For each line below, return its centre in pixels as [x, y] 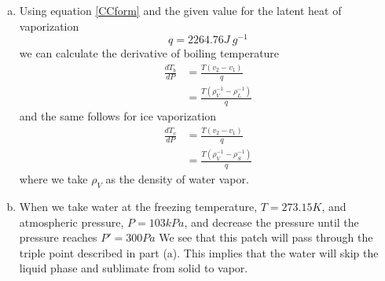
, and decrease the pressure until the [271, 222]
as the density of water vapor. [177, 179]
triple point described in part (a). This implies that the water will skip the [199, 252]
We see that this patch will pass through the [266, 237]
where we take [53, 179]
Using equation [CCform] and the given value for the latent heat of [180, 10]
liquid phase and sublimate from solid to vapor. [134, 268]
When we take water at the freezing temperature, [138, 206]
